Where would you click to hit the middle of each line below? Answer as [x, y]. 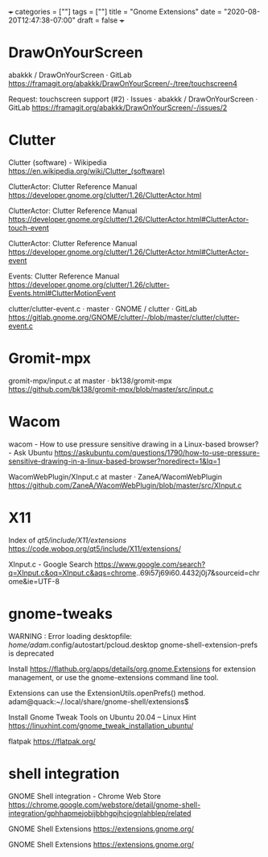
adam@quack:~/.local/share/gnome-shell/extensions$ [99, 701]
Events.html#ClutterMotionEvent [62, 293]
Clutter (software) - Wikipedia [58, 162]
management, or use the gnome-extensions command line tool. [113, 677]
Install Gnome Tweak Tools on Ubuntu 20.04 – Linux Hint [103, 717]
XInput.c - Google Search [51, 564]
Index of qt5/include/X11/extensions [68, 540]
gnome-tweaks [60, 614]
